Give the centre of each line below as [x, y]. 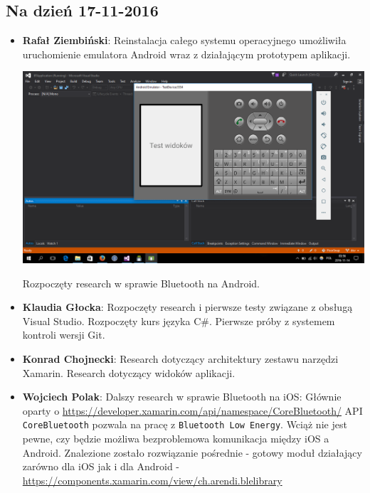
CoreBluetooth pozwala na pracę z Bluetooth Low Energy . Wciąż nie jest [185, 424]
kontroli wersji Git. [64, 335]
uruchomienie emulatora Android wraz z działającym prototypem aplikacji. [186, 54]
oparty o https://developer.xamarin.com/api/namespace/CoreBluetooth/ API [192, 410]
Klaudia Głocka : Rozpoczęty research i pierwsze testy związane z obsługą [187, 307]
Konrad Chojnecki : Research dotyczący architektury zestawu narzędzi [180, 359]
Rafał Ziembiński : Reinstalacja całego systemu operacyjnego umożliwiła [184, 40]
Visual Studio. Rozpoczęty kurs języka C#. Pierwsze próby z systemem [179, 320]
